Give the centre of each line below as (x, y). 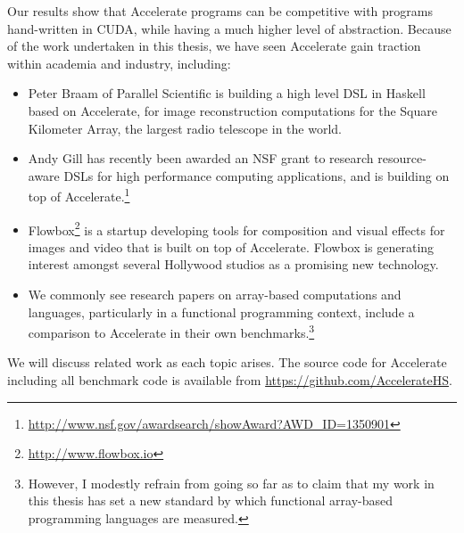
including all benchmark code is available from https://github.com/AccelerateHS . (230, 380)
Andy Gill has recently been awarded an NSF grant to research (201, 158)
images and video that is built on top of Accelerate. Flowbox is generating (231, 246)
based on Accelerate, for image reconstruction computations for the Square (232, 110)
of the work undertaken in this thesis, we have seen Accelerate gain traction (214, 46)
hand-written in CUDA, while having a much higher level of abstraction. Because (229, 28)
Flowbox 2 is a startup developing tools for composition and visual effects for (236, 228)
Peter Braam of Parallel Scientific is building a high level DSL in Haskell (227, 93)
